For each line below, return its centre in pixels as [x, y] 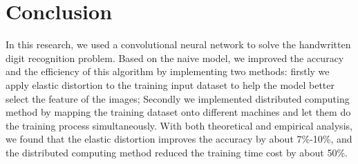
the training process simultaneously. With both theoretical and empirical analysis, [179, 125]
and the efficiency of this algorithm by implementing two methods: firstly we [168, 71]
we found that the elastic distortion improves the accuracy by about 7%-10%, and [179, 139]
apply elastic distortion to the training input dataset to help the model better [170, 84]
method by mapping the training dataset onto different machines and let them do [178, 112]
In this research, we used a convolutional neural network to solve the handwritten [178, 44]
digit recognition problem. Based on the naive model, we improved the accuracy [175, 58]
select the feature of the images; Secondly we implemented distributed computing [178, 98]
